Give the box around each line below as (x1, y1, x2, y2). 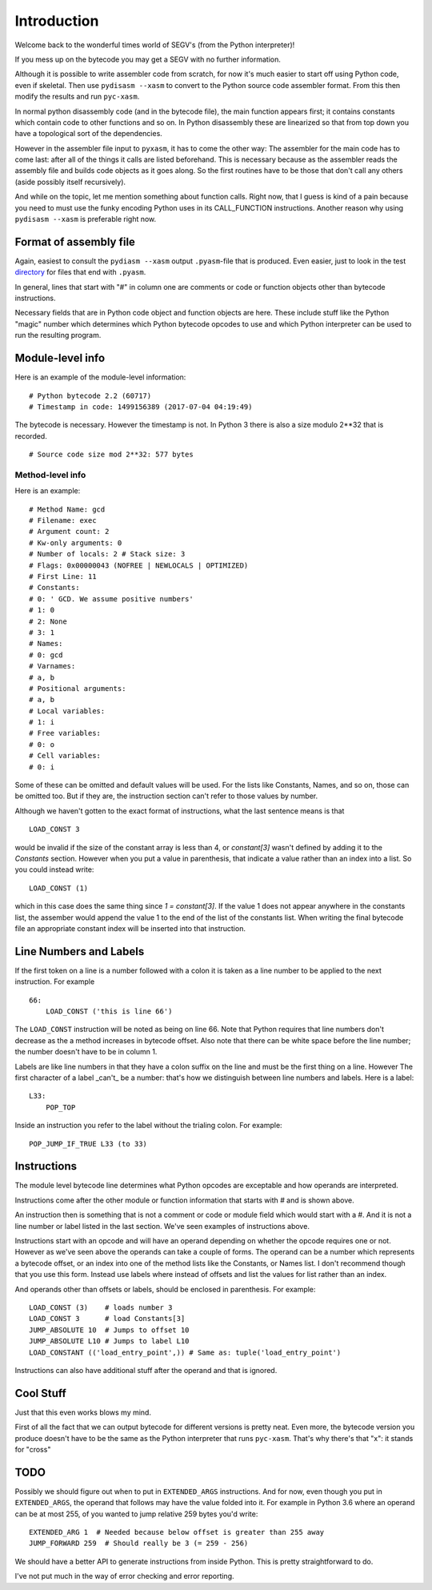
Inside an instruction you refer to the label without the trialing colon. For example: (14, 1121, 283, 1130)
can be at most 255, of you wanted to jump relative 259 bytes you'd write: (14, 1509, 258, 1519)
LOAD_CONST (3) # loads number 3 (29, 1303, 173, 1312)
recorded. (14, 431, 47, 440)
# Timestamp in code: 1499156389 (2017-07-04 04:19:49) (29, 402, 253, 412)
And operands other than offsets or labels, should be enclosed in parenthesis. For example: (14, 1284, 316, 1294)
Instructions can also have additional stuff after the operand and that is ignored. (14, 1365, 278, 1375)
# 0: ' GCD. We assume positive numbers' (29, 594, 194, 604)
